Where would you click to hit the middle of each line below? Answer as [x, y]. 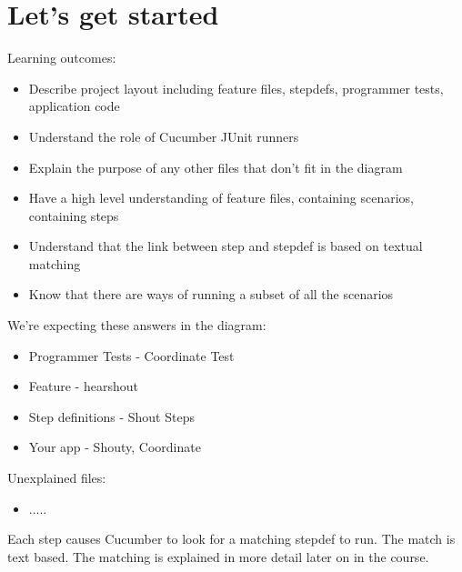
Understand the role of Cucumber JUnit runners [164, 136]
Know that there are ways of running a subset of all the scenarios [211, 294]
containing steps [74, 215]
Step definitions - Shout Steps [111, 416]
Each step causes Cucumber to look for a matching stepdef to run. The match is [231, 539]
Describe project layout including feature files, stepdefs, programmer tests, [236, 88]
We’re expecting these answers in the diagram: [137, 325]
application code [74, 106]
